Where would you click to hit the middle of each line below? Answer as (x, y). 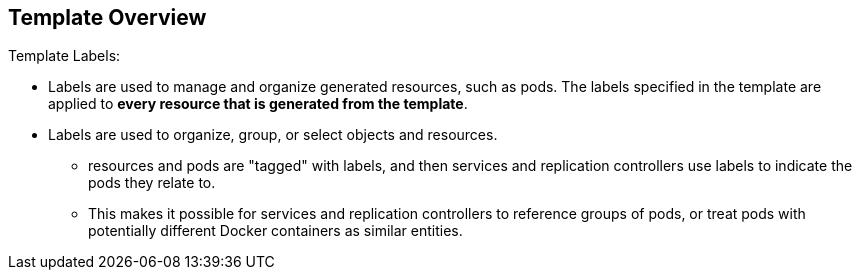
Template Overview (107, 17)
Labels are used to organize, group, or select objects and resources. (273, 135)
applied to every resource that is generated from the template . (258, 104)
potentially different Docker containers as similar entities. (275, 231)
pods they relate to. (152, 183)
